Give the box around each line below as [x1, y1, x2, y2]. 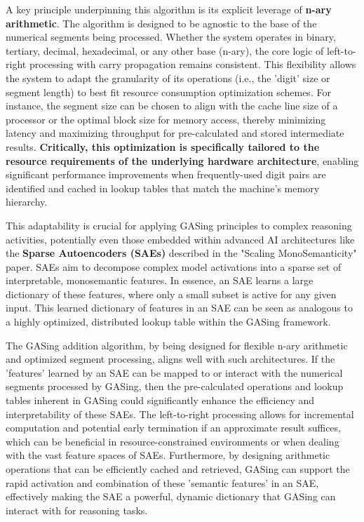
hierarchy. [6, 194, 48, 209]
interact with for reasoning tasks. [6, 502, 148, 517]
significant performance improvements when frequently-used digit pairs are [6, 167, 326, 182]
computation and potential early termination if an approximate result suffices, [6, 420, 341, 435]
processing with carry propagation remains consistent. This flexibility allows [29, 57, 356, 72]
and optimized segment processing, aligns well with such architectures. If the [6, 352, 335, 366]
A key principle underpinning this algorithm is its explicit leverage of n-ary [6, 2, 332, 16]
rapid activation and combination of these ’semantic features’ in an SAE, [6, 475, 319, 490]
